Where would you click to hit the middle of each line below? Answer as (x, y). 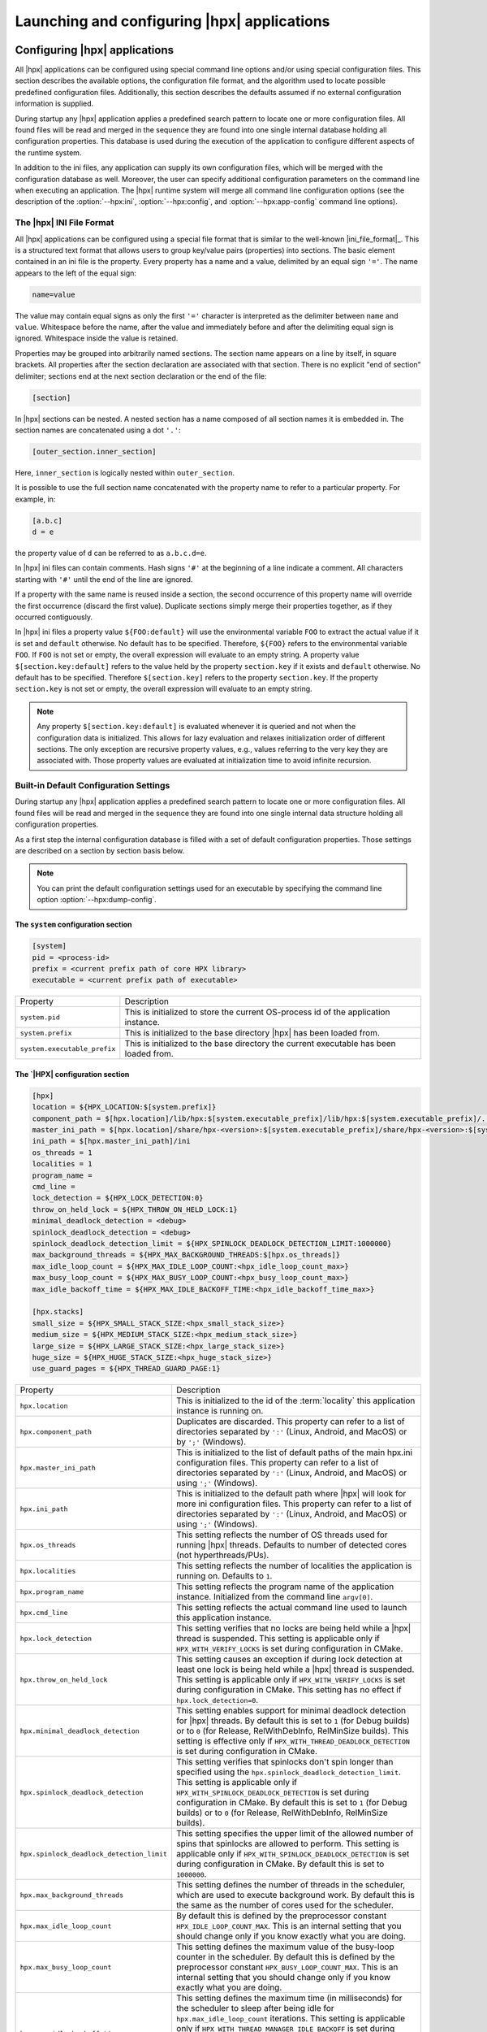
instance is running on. (220, 1411)
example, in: (35, 499)
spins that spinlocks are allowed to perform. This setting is (287, 1843)
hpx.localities (48, 1571)
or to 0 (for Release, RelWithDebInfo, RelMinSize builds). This (292, 1731)
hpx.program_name (52, 1592)
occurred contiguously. (54, 617)
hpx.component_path (56, 1432)
